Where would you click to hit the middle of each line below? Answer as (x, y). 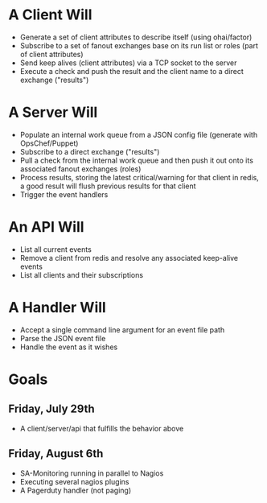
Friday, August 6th (56, 454)
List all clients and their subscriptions (81, 274)
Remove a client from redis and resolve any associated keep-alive (129, 258)
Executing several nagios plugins (74, 481)
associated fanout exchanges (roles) (80, 169)
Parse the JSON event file (63, 338)
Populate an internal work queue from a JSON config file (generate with (139, 134)
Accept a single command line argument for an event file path (122, 330)
